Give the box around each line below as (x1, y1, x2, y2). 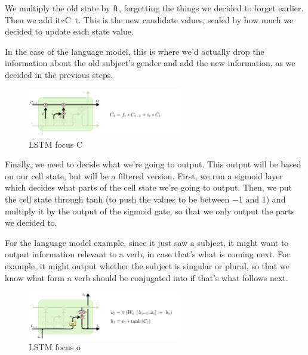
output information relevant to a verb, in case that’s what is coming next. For (5, 248, 290, 260)
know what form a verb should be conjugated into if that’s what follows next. (5, 271, 288, 284)
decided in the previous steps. (5, 68, 113, 80)
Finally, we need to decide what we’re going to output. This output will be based (5, 158, 301, 170)
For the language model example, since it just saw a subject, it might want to (5, 236, 289, 248)
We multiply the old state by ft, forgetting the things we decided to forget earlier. (5, 2, 304, 14)
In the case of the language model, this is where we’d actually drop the (5, 45, 264, 57)
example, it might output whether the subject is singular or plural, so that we (5, 260, 289, 272)
